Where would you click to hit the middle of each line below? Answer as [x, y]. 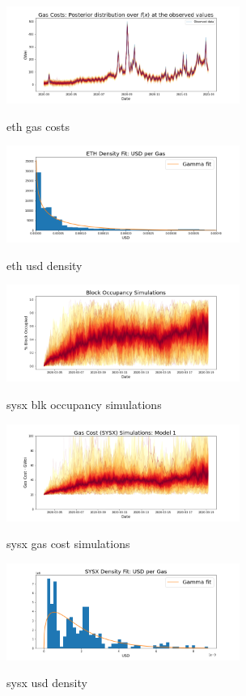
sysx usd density [47, 683]
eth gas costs [38, 126]
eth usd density [45, 265]
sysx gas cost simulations [68, 544]
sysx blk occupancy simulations [84, 404]
